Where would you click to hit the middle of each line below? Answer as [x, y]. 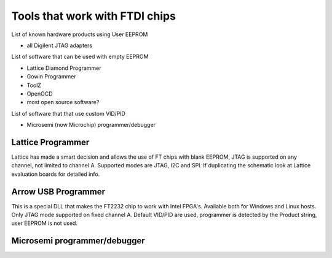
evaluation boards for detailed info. [56, 174]
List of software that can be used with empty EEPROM [80, 57]
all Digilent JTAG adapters [59, 45]
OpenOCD [40, 93]
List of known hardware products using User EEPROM [80, 34]
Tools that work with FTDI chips [94, 16]
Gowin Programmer [51, 77]
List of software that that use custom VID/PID [69, 113]
